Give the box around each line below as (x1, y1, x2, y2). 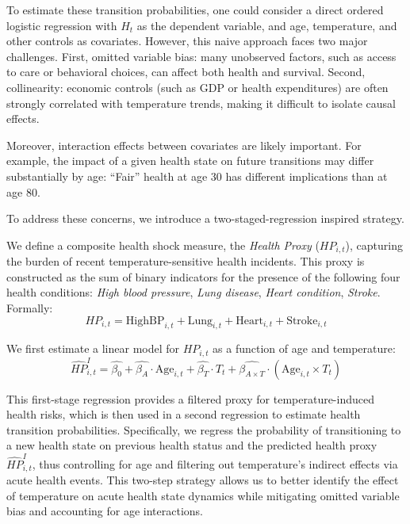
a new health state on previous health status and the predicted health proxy (6, 437, 377, 453)
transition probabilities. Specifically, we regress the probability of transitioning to (6, 421, 401, 438)
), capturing (345, 236, 403, 253)
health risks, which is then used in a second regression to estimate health (6, 406, 361, 423)
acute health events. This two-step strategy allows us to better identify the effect (6, 472, 399, 488)
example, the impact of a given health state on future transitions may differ (6, 152, 374, 169)
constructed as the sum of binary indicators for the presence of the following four (6, 268, 400, 285)
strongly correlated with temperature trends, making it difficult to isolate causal (6, 94, 396, 111)
